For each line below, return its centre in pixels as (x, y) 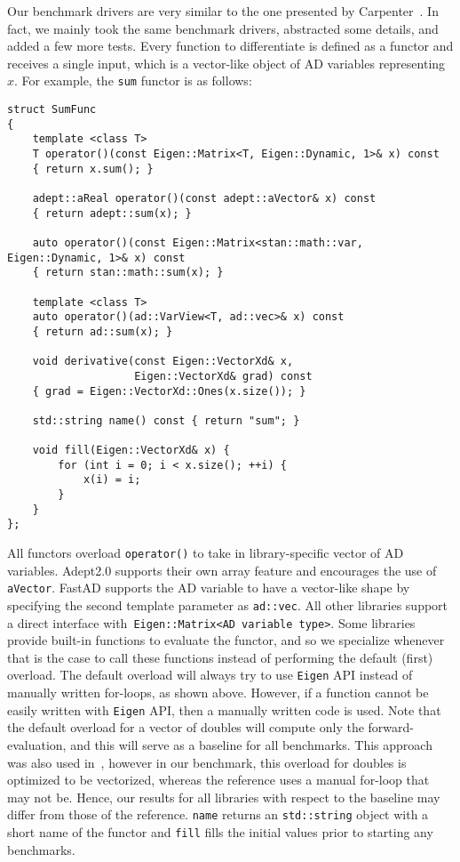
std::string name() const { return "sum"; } (166, 420)
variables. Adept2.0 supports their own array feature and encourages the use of (222, 570)
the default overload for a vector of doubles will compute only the (186, 727)
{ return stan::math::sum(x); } (128, 273)
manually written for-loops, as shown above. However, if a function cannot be (218, 693)
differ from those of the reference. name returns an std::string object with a (218, 814)
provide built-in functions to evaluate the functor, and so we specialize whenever (226, 640)
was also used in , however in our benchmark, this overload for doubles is (207, 762)
